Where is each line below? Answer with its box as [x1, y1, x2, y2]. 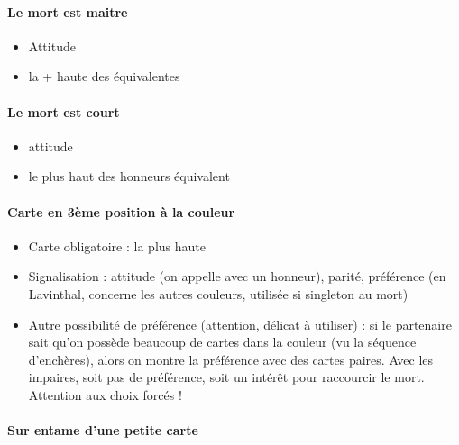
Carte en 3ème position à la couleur [7, 202, 235, 221]
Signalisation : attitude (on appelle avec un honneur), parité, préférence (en [28, 267, 446, 286]
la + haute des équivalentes [28, 67, 180, 86]
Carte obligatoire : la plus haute [28, 236, 206, 255]
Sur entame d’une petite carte [7, 421, 198, 440]
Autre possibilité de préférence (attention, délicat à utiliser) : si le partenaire [28, 314, 452, 333]
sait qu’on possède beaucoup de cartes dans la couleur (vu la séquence [28, 332, 417, 351]
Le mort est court [7, 102, 120, 121]
